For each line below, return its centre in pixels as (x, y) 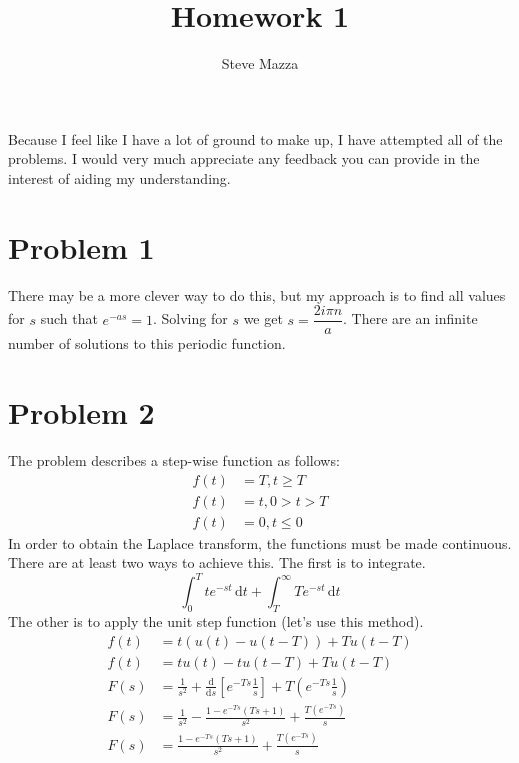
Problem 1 (81, 246)
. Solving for (190, 318)
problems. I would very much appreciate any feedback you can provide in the (244, 158)
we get (263, 318)
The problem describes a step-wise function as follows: (174, 460)
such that (69, 318)
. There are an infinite (410, 318)
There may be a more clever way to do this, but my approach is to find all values (257, 294)
